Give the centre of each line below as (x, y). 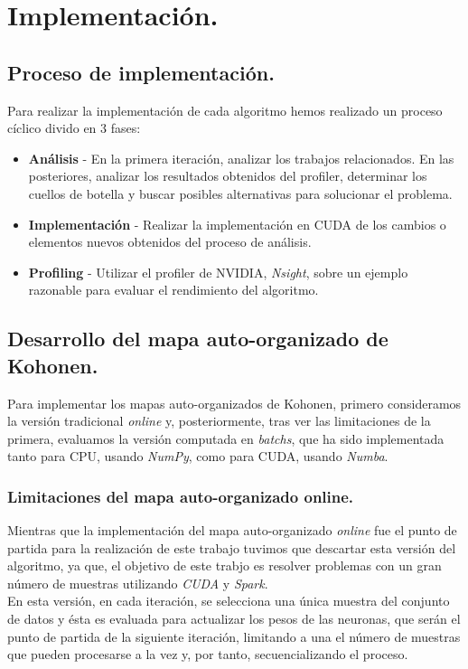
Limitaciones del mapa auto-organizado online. (181, 496)
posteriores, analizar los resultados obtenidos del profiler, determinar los (228, 176)
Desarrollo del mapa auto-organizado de (198, 339)
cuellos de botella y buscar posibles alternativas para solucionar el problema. (240, 193)
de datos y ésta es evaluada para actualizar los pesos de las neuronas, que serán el (234, 619)
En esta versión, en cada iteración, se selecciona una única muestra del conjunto (229, 601)
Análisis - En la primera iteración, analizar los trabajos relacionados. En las (241, 158)
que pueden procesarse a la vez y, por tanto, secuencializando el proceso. (208, 654)
